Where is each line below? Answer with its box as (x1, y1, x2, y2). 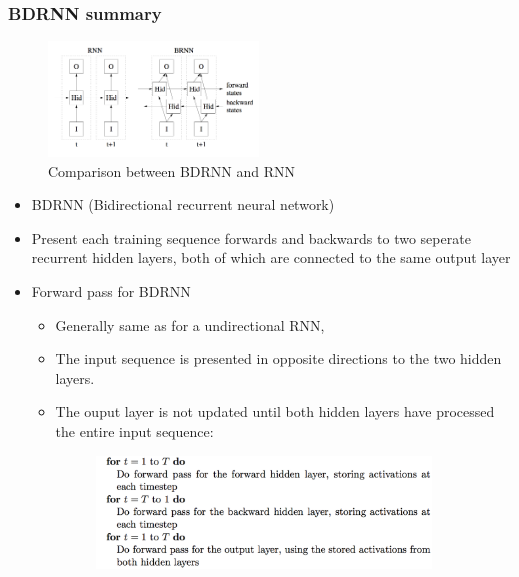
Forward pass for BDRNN (31, 280, 191, 301)
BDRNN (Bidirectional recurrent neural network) (31, 194, 335, 215)
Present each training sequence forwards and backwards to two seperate (31, 227, 471, 248)
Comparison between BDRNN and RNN (48, 160, 296, 181)
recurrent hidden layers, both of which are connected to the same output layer (31, 247, 511, 268)
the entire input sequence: (55, 420, 214, 441)
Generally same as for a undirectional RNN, (55, 314, 325, 335)
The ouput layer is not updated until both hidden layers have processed (55, 401, 495, 422)
